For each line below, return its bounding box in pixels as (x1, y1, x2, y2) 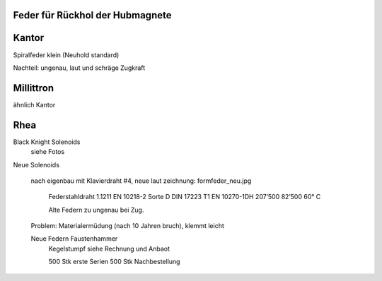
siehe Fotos (30, 148, 65, 156)
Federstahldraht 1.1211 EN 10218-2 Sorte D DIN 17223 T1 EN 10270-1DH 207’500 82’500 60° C (48, 193, 321, 201)
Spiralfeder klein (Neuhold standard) (13, 50, 120, 59)
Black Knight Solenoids (13, 138, 81, 146)
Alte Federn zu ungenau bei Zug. (48, 205, 144, 214)
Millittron (13, 82, 54, 94)
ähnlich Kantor (13, 100, 56, 109)
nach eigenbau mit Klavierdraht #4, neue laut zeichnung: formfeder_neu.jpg (30, 177, 252, 185)
